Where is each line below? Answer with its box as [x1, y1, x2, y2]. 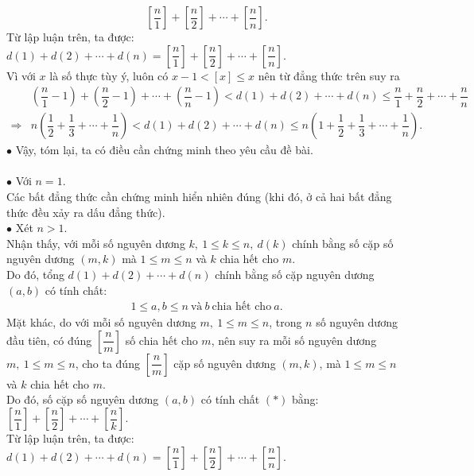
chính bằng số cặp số [292, 234, 394, 251]
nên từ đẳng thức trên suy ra [258, 67, 400, 83]
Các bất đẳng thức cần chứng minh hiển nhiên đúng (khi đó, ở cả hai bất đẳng [6, 188, 392, 205]
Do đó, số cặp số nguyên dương [6, 391, 159, 408]
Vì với [6, 67, 36, 83]
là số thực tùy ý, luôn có [49, 67, 169, 83]
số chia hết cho [125, 331, 198, 348]
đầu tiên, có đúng [6, 331, 92, 348]
